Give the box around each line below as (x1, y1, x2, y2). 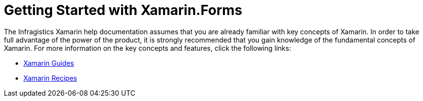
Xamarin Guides (23, 58, 74, 67)
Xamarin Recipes (23, 73, 77, 82)
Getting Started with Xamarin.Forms (4, 2, 242, 18)
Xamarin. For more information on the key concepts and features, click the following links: (4, 43, 291, 52)
